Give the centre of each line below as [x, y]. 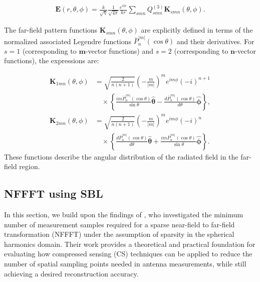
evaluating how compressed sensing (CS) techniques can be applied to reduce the [128, 254]
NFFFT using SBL [54, 193]
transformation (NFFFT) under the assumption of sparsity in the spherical [119, 234]
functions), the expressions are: [52, 60]
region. [30, 166]
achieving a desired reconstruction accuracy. [71, 273]
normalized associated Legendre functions [68, 41]
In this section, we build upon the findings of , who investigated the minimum [124, 215]
